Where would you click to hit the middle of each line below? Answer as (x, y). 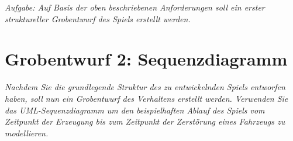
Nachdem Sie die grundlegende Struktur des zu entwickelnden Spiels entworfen (145, 87)
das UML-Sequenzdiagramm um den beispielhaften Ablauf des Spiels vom (135, 110)
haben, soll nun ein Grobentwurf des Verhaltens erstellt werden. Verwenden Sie (146, 98)
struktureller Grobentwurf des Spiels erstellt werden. (98, 18)
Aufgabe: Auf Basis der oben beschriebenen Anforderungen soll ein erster (135, 7)
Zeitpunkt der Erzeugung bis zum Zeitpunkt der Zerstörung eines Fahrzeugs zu (145, 121)
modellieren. (27, 133)
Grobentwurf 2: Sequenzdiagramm (146, 59)
